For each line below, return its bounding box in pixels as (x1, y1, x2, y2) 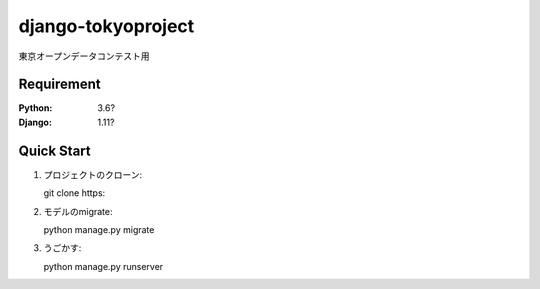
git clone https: (43, 187, 106, 199)
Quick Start (18, 142, 91, 159)
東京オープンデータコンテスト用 (18, 50, 150, 62)
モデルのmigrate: (43, 205, 114, 217)
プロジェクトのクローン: (43, 168, 143, 180)
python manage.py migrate (43, 223, 155, 235)
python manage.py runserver (43, 260, 164, 272)
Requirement (18, 76, 102, 93)
